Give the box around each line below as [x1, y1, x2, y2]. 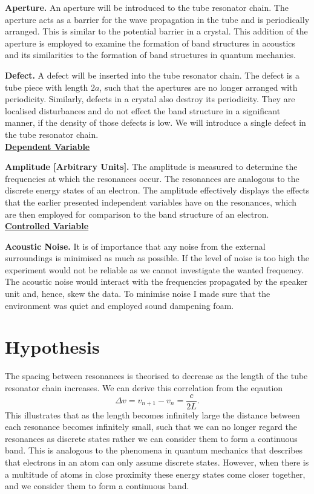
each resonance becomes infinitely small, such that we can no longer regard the [5, 420, 298, 433]
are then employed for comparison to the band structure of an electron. [5, 207, 269, 220]
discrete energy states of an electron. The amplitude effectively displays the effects [5, 184, 310, 197]
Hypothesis [5, 334, 100, 359]
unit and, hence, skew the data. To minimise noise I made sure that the [5, 287, 270, 300]
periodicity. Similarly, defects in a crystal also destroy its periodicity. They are [5, 93, 295, 105]
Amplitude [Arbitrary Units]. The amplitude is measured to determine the [5, 160, 298, 173]
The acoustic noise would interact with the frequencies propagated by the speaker [5, 275, 308, 288]
